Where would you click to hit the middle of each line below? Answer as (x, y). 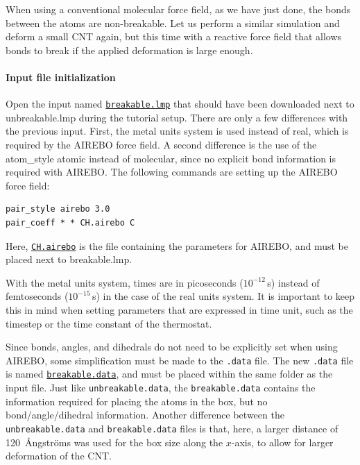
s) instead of (293, 282)
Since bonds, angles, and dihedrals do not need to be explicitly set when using (172, 347)
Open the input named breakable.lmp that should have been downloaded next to (180, 104)
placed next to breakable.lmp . (69, 259)
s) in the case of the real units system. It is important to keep (223, 296)
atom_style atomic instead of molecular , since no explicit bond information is (171, 158)
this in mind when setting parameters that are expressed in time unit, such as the (179, 310)
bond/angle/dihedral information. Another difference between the (145, 415)
